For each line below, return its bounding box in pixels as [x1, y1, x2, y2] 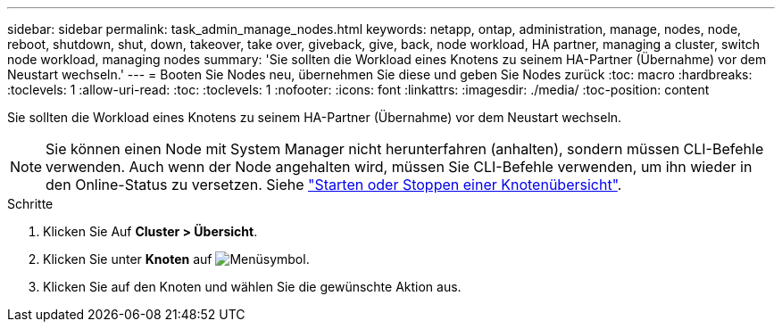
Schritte [7, 196, 54, 211]
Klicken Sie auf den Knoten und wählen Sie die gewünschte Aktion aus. [43, 279, 462, 294]
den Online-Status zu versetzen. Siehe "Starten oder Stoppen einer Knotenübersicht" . [46, 176, 622, 193]
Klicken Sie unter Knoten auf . [43, 251, 310, 267]
